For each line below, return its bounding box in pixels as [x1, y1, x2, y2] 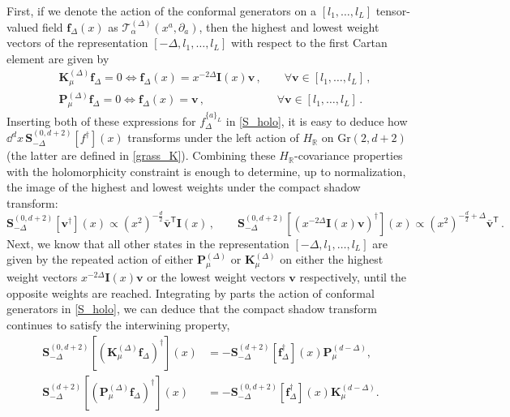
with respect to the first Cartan [230, 34, 388, 51]
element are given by [6, 49, 109, 67]
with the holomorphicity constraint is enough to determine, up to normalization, [6, 162, 406, 179]
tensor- [375, 2, 410, 19]
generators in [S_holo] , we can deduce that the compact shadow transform [6, 300, 377, 317]
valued [6, 18, 39, 35]
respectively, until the [299, 269, 407, 286]
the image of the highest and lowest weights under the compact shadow [6, 178, 361, 196]
